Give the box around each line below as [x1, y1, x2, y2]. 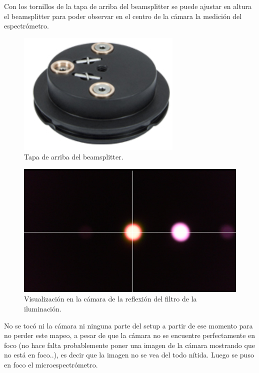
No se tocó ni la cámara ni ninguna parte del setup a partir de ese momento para [4, 320, 253, 330]
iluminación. [24, 303, 61, 313]
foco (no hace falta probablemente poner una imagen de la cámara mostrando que [4, 339, 255, 350]
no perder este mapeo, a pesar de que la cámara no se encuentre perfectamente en [4, 330, 255, 340]
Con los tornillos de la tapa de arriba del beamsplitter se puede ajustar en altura [4, 1, 251, 11]
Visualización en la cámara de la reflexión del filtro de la [24, 293, 197, 304]
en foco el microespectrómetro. [4, 359, 98, 369]
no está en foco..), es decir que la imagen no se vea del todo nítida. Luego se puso [4, 349, 254, 360]
